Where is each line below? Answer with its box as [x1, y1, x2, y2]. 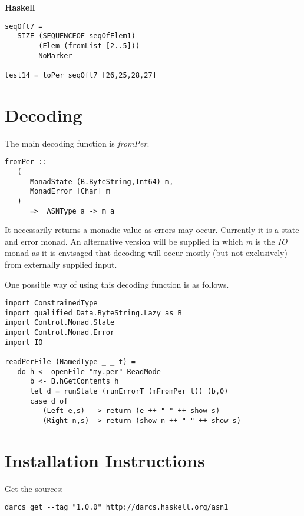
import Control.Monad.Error [5, 328, 115, 337]
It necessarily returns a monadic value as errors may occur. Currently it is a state [5, 224, 299, 236]
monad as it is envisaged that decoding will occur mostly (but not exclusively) [5, 247, 288, 259]
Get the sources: [5, 482, 64, 494]
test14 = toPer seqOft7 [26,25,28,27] [5, 71, 157, 79]
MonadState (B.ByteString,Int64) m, [29, 177, 174, 186]
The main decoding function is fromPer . [5, 137, 150, 149]
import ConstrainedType [5, 299, 98, 308]
